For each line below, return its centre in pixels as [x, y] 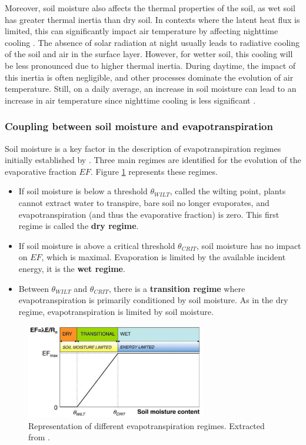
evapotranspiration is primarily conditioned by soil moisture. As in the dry [153, 300]
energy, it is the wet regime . [72, 268]
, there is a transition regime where [177, 288]
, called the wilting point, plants [228, 191]
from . [39, 437]
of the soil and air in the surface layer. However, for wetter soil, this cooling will [149, 54]
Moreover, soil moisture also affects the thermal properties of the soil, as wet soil [150, 8]
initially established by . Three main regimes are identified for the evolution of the [153, 160]
